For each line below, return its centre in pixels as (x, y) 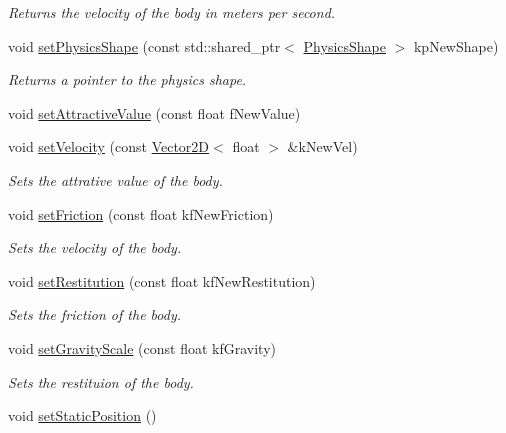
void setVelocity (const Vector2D (109, 146)
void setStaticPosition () (82, 415)
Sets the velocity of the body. (95, 247)
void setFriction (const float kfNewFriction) (141, 213)
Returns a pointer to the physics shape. (127, 79)
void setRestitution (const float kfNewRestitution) (162, 280)
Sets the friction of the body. (95, 314)
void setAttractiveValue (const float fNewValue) (154, 112)
